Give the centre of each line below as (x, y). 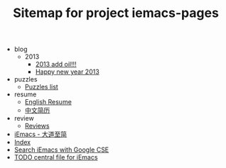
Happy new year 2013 (67, 72)
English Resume (48, 102)
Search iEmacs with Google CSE (61, 150)
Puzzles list (41, 87)
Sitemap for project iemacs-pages (116, 13)
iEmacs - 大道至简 (41, 134)
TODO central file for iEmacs (56, 157)
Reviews (37, 126)
